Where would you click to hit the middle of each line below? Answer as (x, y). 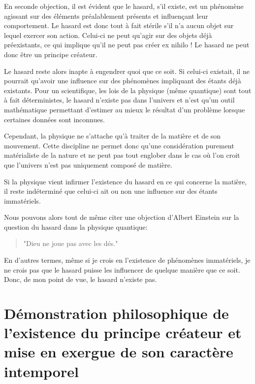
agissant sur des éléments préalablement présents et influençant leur (106, 16)
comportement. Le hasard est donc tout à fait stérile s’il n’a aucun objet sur (119, 25)
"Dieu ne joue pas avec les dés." (71, 243)
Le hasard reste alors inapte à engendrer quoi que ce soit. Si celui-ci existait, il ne (127, 71)
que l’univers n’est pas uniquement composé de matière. (88, 164)
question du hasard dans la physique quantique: (76, 227)
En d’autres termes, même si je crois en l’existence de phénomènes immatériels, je (127, 260)
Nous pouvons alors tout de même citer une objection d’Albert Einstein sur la (122, 217)
